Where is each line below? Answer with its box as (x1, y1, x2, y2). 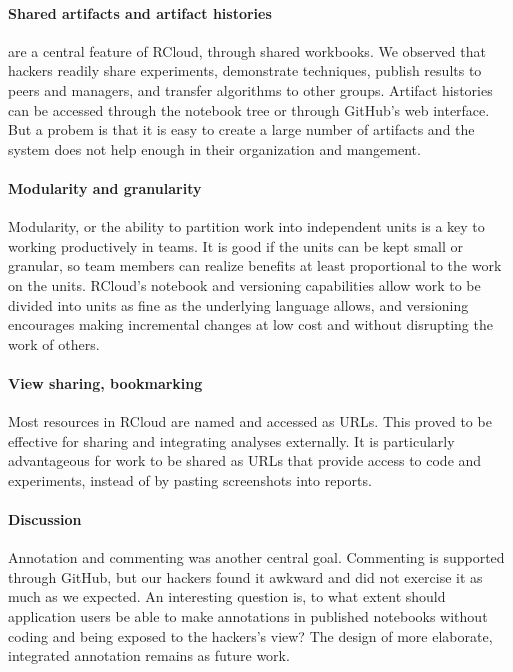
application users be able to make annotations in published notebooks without (8, 606, 488, 627)
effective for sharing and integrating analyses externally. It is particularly (8, 430, 455, 451)
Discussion (8, 509, 82, 530)
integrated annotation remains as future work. (8, 645, 290, 666)
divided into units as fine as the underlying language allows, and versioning (8, 294, 469, 315)
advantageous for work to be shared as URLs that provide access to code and (8, 450, 482, 471)
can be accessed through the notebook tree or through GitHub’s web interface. (8, 99, 490, 120)
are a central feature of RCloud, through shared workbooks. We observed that (8, 40, 486, 61)
